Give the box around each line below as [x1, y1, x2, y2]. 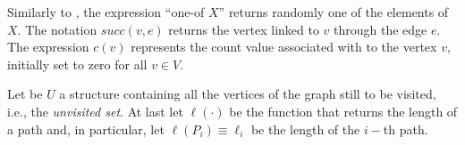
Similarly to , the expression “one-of [7, 3, 205, 20]
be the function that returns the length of [229, 101, 458, 120]
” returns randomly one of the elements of [218, 3, 449, 20]
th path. [383, 119, 428, 138]
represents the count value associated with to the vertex [131, 37, 437, 56]
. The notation [17, 20, 97, 38]
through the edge [334, 20, 427, 38]
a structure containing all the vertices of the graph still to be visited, [59, 85, 436, 103]
